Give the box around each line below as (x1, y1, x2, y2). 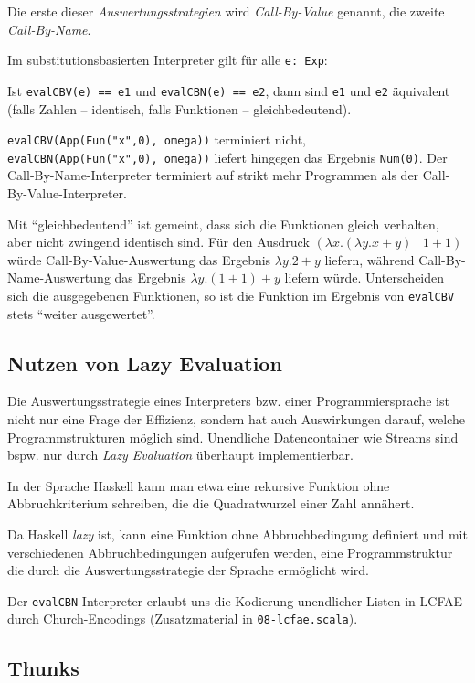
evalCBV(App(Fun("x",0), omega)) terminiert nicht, (7, 130, 307, 149)
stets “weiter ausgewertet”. (7, 304, 155, 323)
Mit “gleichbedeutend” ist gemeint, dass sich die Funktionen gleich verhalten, (7, 214, 439, 233)
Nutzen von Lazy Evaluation (7, 348, 282, 377)
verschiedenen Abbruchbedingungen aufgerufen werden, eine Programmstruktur (7, 542, 453, 561)
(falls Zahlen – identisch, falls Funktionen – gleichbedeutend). (7, 99, 352, 118)
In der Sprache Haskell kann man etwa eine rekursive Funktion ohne (7, 475, 390, 495)
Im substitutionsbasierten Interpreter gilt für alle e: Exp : (7, 50, 328, 69)
